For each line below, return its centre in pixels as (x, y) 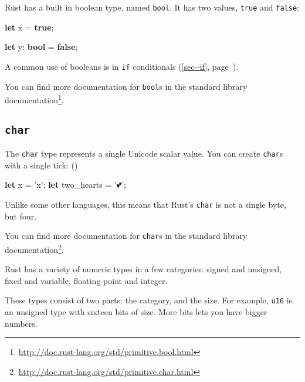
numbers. (21, 323)
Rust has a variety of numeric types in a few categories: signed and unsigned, (143, 269)
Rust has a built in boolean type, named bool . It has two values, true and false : (152, 7)
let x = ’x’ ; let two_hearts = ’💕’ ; (65, 185)
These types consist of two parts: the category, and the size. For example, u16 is (149, 300)
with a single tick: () (41, 165)
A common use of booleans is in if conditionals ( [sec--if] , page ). (122, 66)
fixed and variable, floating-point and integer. (86, 280)
